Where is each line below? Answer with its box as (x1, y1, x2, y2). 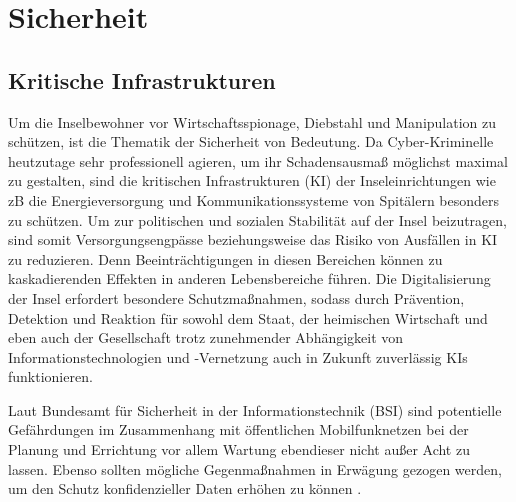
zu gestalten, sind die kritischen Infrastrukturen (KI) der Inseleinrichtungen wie (8, 170, 496, 191)
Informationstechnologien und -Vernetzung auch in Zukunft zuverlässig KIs (8, 346, 468, 367)
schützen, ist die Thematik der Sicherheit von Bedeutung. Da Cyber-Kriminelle (8, 131, 494, 152)
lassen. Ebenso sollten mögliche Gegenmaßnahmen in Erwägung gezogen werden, (8, 458, 502, 479)
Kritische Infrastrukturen (8, 64, 276, 95)
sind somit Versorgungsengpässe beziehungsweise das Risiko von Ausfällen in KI (8, 229, 498, 250)
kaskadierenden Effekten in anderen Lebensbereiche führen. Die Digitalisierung (8, 268, 491, 289)
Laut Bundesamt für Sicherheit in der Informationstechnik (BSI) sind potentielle (8, 399, 502, 420)
